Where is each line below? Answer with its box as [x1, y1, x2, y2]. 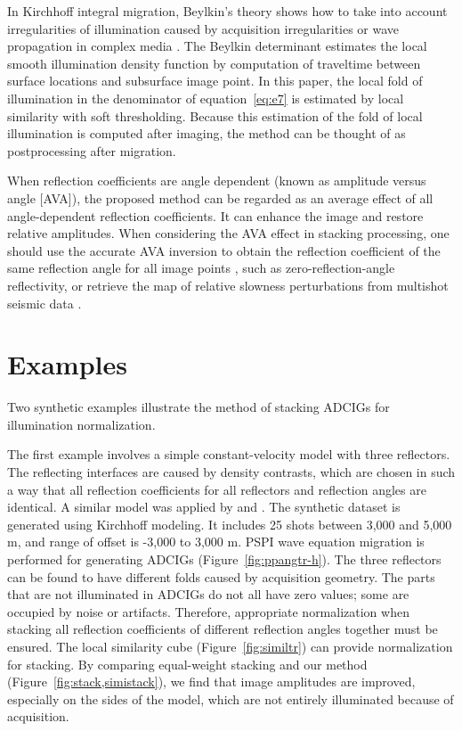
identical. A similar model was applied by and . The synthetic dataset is [7, 497, 401, 516]
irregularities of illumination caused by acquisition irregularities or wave [7, 19, 400, 37]
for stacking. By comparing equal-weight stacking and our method [7, 654, 368, 673]
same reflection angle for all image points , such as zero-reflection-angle [7, 259, 395, 277]
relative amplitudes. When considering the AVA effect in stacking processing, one [7, 224, 450, 242]
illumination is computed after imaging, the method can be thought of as [7, 124, 406, 143]
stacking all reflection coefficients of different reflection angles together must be [7, 620, 438, 638]
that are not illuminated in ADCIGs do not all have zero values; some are [7, 585, 409, 604]
